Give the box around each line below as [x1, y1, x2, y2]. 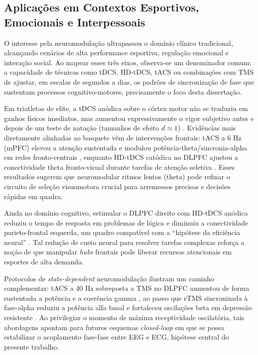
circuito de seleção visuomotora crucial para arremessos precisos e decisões [4, 181, 231, 191]
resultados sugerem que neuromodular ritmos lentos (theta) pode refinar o [4, 171, 230, 182]
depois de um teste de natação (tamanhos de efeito [4, 122, 159, 133]
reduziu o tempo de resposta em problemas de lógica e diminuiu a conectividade [4, 217, 249, 228]
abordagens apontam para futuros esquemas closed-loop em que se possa [4, 322, 224, 332]
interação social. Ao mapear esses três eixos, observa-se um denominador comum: [4, 57, 252, 67]
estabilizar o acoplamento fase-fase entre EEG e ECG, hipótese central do [4, 332, 229, 342]
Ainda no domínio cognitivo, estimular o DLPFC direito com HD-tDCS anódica [4, 208, 248, 218]
